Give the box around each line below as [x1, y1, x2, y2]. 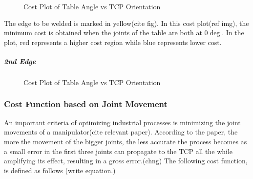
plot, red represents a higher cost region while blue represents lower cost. [4, 37, 222, 47]
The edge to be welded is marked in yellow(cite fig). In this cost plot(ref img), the [4, 18, 249, 28]
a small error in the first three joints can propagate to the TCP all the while [4, 146, 233, 156]
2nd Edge [4, 56, 36, 66]
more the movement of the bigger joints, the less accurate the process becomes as [4, 136, 247, 146]
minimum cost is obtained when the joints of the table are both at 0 [4, 27, 208, 38]
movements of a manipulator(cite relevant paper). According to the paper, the [4, 127, 238, 137]
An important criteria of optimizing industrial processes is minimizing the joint [4, 117, 241, 127]
